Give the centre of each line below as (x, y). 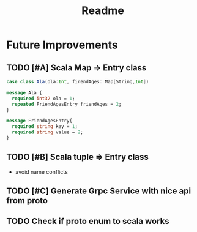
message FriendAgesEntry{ (39, 121)
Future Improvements (62, 45)
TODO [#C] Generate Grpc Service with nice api (99, 191)
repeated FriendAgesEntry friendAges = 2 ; (67, 104)
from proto (27, 200)
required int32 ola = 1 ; (43, 99)
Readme (103, 11)
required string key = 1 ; (45, 127)
